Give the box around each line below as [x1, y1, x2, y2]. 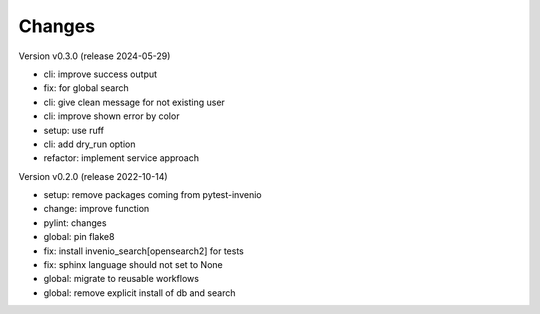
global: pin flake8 [43, 231, 115, 243]
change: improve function [43, 203, 150, 215]
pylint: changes [43, 216, 107, 229]
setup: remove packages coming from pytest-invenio [43, 189, 262, 201]
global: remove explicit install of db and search [43, 286, 236, 299]
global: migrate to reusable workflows [43, 273, 200, 285]
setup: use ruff [43, 124, 105, 136]
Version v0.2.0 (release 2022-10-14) [18, 170, 169, 182]
